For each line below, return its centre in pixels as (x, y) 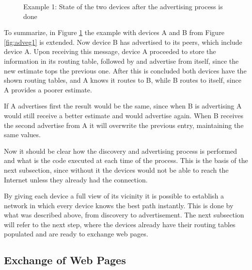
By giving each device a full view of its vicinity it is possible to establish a (114, 196)
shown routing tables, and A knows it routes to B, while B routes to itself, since (123, 80)
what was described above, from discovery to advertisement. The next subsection (124, 215)
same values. (22, 135)
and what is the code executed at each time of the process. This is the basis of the (126, 160)
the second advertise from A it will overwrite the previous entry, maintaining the (124, 125)
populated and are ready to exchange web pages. (76, 234)
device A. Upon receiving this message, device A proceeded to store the (110, 51)
